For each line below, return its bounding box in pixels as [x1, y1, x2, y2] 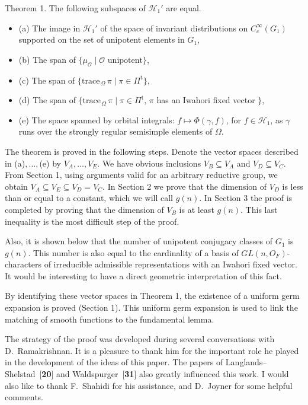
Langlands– [225, 356, 267, 368]
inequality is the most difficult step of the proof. [5, 215, 179, 227]
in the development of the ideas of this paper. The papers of [5, 356, 223, 368]
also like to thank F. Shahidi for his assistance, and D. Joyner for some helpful [5, 379, 293, 391]
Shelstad [5, 368, 36, 380]
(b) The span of [18, 53, 76, 65]
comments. [5, 391, 44, 403]
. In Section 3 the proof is [199, 192, 293, 204]
